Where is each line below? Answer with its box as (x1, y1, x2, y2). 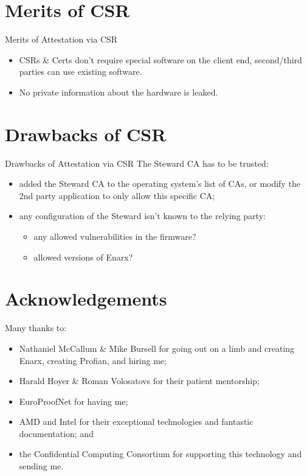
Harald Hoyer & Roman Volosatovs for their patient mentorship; (19, 374, 260, 387)
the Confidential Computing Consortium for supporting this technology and (19, 447, 302, 460)
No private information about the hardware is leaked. (19, 85, 218, 98)
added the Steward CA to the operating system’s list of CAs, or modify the (19, 177, 300, 190)
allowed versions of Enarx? (33, 250, 133, 263)
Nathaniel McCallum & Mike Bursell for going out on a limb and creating (19, 341, 295, 354)
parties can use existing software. (19, 65, 142, 78)
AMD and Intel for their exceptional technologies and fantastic (19, 415, 254, 428)
